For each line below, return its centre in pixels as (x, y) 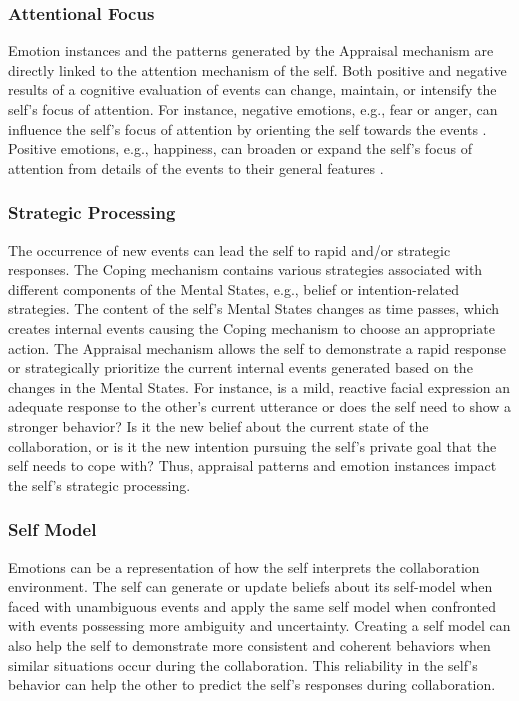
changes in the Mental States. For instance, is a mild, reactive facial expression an (259, 386)
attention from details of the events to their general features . (196, 167)
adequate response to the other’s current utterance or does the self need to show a (260, 406)
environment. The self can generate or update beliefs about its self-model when (250, 586)
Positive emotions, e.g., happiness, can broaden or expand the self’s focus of (240, 148)
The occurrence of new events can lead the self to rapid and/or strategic (229, 249)
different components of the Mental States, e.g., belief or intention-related (233, 288)
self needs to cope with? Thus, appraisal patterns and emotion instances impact (252, 465)
